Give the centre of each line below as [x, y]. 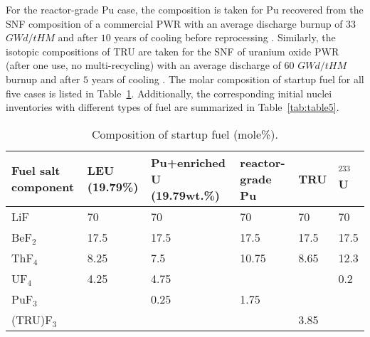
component [43, 187]
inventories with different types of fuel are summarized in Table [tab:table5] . [173, 107]
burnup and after [43, 79]
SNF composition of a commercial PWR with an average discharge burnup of [174, 23]
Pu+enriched [188, 162]
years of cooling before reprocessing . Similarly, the [225, 37]
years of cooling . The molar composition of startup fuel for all [228, 79]
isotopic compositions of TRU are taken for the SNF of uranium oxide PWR [173, 51]
